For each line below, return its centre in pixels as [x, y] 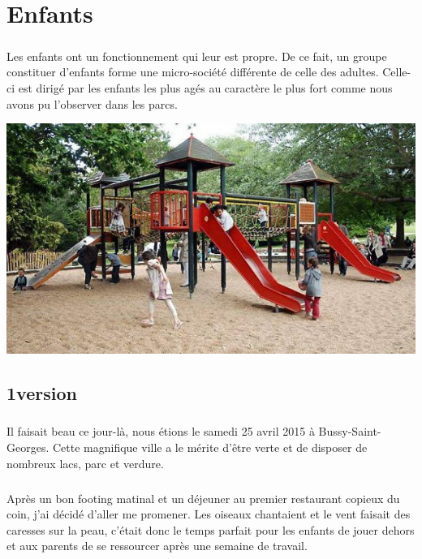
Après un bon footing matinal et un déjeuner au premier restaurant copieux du [203, 498]
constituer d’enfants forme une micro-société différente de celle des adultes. [193, 72]
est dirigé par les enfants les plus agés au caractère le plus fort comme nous [205, 87]
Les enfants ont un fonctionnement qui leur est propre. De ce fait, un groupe [197, 56]
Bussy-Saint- [350, 431]
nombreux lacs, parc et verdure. [85, 463]
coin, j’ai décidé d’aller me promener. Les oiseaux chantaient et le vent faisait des [209, 514]
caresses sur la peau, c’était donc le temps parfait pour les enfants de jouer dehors [211, 529]
